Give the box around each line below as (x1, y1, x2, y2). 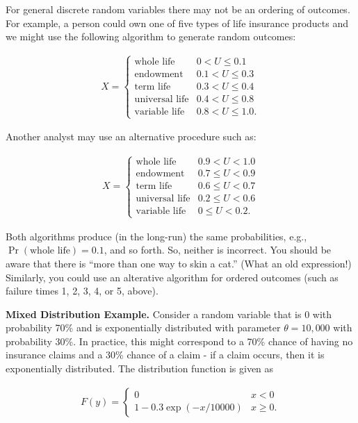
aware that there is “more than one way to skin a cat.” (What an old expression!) (6, 256, 352, 270)
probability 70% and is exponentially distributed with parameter (6, 320, 281, 335)
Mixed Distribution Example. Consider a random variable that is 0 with (6, 306, 332, 321)
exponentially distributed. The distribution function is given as (6, 361, 274, 376)
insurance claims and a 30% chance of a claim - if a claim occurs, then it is (6, 347, 325, 362)
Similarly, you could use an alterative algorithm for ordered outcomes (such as (6, 269, 339, 284)
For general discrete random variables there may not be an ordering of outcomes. (6, 2, 350, 16)
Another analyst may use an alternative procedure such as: (6, 129, 257, 144)
